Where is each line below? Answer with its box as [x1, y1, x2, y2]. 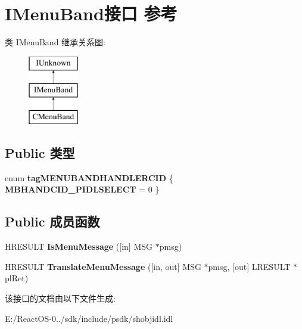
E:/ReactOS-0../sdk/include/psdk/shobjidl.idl [5, 312, 173, 324]
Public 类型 [5, 144, 75, 162]
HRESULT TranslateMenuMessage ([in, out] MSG [5, 260, 201, 272]
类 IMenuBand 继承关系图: [5, 36, 105, 48]
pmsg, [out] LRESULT [208, 260, 291, 272]
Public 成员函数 [5, 212, 100, 231]
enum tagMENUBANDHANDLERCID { [5, 171, 173, 184]
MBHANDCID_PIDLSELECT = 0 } [5, 183, 160, 195]
